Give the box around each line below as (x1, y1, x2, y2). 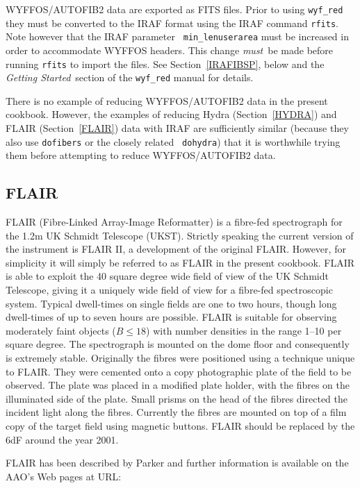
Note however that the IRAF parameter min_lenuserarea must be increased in (6, 29, 349, 44)
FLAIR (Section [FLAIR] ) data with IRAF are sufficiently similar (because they (6, 121, 349, 135)
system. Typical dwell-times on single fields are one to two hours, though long (6, 296, 337, 310)
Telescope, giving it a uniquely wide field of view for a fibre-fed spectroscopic (6, 283, 333, 297)
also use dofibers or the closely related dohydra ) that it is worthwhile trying (6, 134, 341, 149)
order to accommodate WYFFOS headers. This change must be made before (6, 42, 334, 57)
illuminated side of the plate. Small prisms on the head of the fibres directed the (6, 391, 347, 405)
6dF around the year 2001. (6, 432, 119, 446)
